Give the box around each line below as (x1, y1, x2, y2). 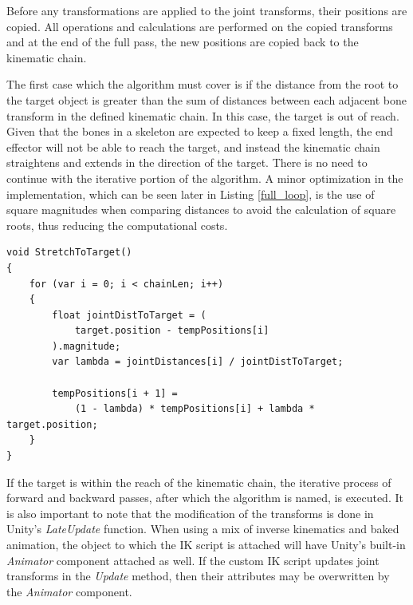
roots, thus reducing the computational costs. (6, 216, 228, 233)
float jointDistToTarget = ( (52, 309, 206, 321)
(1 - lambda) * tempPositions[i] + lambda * (74, 403, 315, 415)
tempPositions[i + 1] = (52, 387, 178, 399)
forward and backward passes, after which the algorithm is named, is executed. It (6, 489, 403, 506)
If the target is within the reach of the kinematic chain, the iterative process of (6, 473, 391, 490)
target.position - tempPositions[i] (74, 325, 269, 337)
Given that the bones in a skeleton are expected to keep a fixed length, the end (6, 123, 393, 140)
